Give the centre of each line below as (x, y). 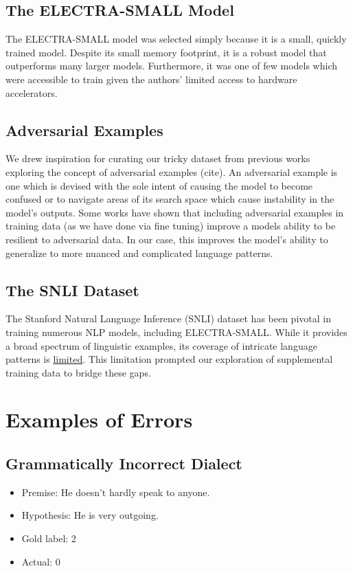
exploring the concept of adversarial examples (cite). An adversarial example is (172, 171)
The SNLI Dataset (72, 290)
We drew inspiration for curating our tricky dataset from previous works (158, 158)
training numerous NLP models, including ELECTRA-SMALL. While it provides (176, 332)
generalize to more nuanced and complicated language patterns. (139, 253)
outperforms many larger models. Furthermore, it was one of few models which (171, 66)
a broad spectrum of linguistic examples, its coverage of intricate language (161, 345)
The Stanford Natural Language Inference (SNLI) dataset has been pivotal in (168, 318)
